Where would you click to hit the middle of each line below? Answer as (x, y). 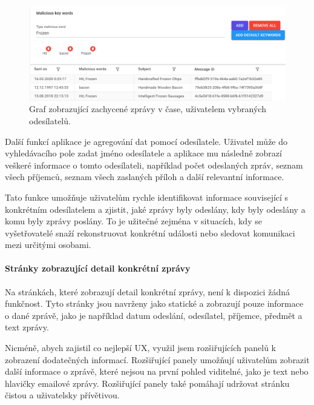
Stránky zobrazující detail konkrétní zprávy (98, 268)
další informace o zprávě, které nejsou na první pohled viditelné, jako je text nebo (157, 371)
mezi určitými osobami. (48, 245)
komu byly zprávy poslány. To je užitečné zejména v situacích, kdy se (133, 221)
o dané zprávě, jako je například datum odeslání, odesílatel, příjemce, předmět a (154, 315)
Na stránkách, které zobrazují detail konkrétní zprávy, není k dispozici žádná (147, 291)
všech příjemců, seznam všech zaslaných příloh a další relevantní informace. (145, 177)
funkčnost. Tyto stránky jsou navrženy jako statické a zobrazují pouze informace (154, 303)
